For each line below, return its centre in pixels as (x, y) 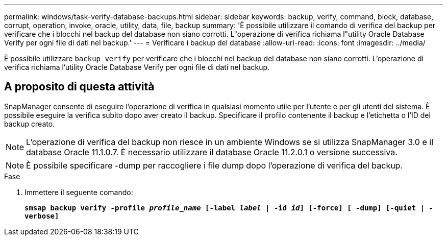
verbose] (42, 216)
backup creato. (30, 124)
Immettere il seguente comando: (79, 192)
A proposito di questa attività (79, 87)
